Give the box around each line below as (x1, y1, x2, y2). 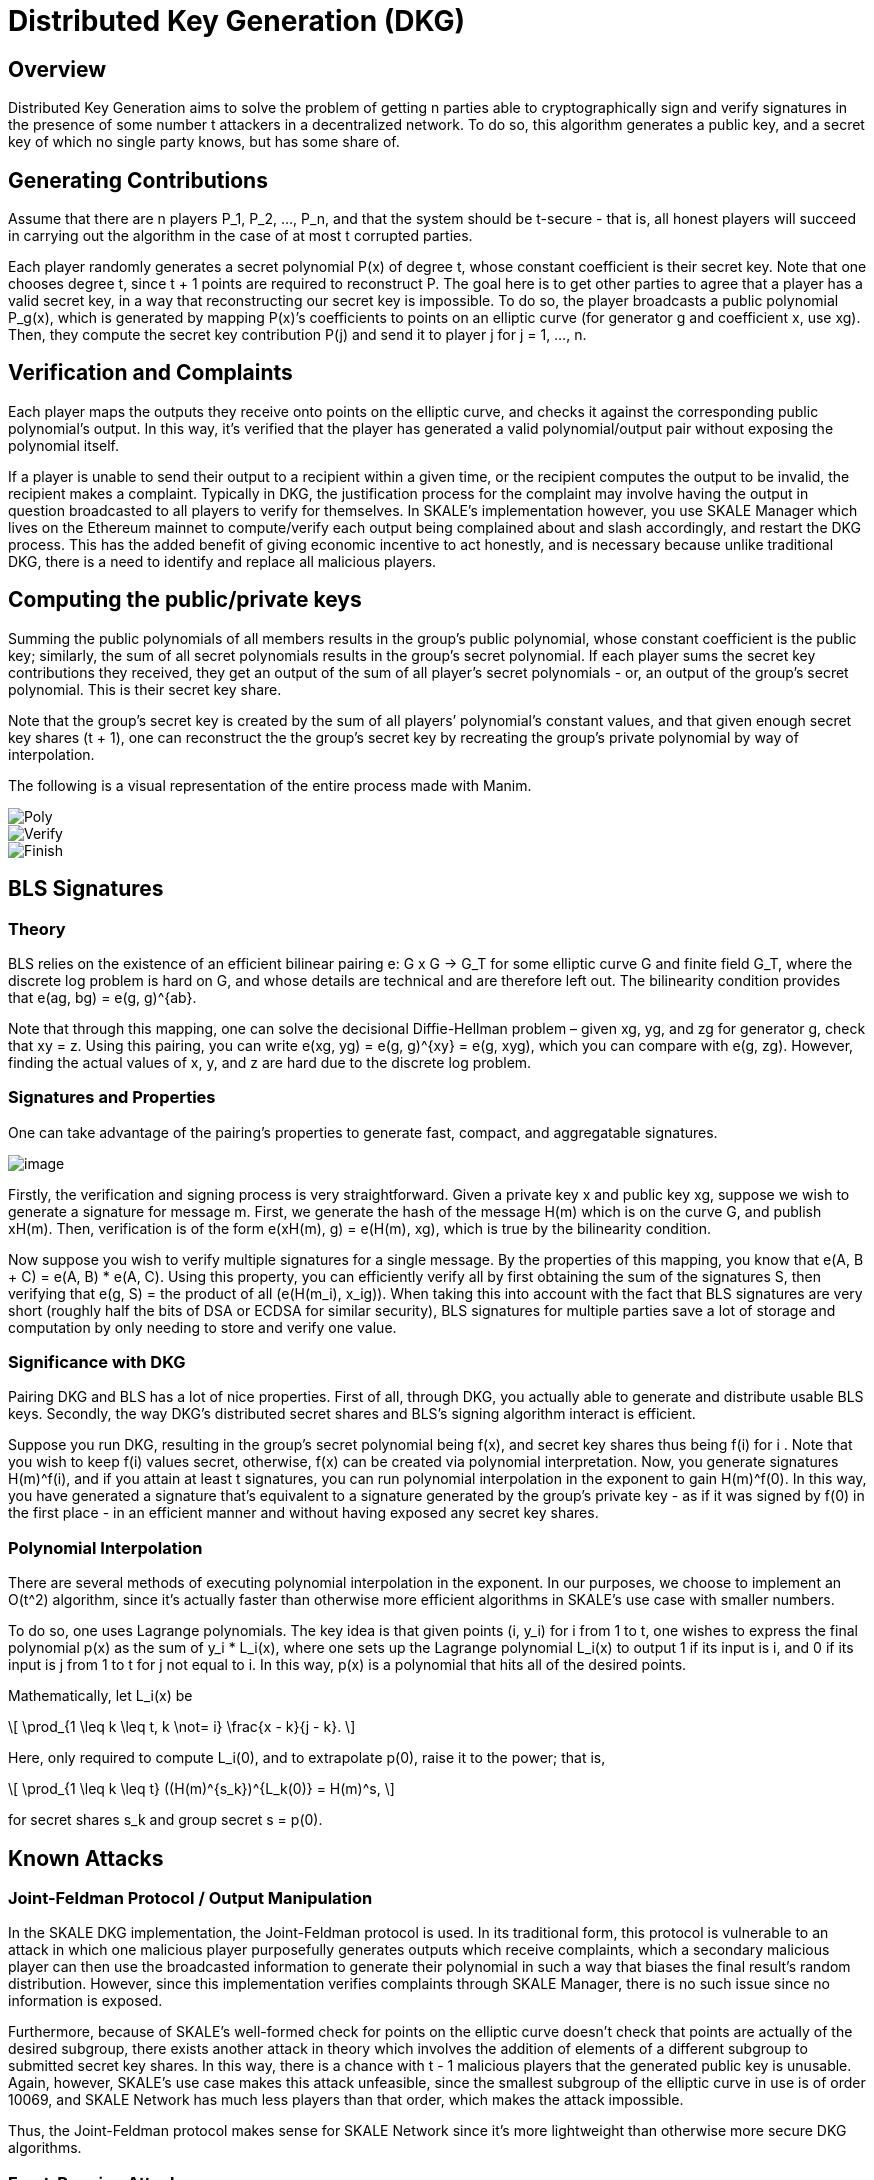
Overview (8, 56, 107, 82)
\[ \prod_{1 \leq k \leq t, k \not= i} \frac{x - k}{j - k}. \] (8, 1718, 356, 1736)
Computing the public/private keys (8, 587, 362, 613)
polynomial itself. (8, 436, 120, 454)
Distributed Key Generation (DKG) (8, 4, 466, 38)
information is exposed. (8, 1992, 163, 2010)
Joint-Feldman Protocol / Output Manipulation (8, 1888, 373, 1909)
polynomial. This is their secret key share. (8, 680, 282, 698)
